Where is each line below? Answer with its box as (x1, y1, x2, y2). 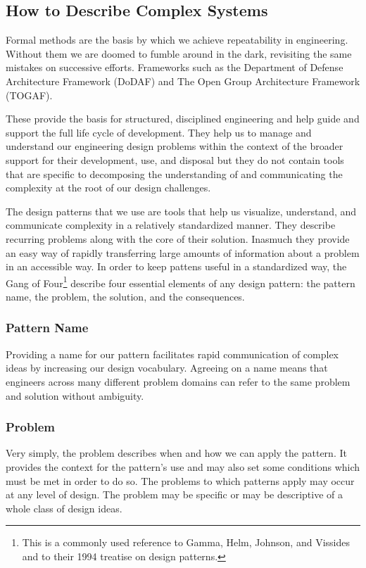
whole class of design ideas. (6, 500, 122, 515)
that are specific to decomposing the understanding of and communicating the (6, 166, 343, 181)
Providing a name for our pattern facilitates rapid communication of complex (6, 346, 339, 361)
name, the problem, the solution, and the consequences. (6, 289, 245, 303)
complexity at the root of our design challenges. (6, 180, 211, 195)
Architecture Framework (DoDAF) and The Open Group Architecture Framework (6, 73, 360, 88)
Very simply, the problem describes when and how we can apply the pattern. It (6, 446, 347, 460)
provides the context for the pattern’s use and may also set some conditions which (6, 459, 360, 474)
